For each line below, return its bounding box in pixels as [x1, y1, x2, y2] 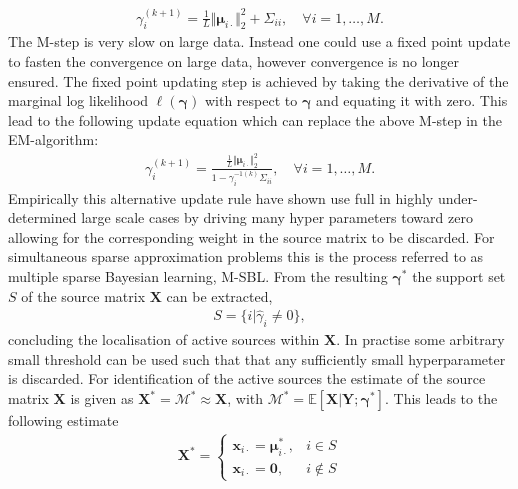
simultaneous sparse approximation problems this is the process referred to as [8, 246, 484, 267]
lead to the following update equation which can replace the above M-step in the [8, 109, 503, 130]
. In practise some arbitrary [336, 329, 505, 350]
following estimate [8, 410, 119, 431]
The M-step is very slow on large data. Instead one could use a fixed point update [8, 31, 511, 52]
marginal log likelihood [8, 90, 149, 111]
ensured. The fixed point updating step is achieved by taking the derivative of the [8, 70, 509, 91]
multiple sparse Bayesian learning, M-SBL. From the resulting [8, 266, 388, 286]
